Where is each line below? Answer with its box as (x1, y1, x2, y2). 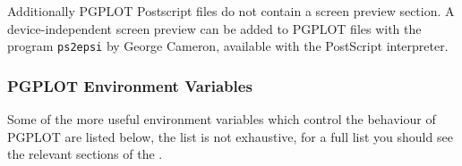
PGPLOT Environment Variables (7, 74, 252, 96)
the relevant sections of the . (7, 145, 163, 163)
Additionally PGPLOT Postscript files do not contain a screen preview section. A (7, 2, 455, 20)
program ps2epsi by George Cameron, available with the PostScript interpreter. (7, 37, 449, 55)
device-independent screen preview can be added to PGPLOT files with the (7, 19, 422, 37)
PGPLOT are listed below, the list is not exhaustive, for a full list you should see (7, 127, 453, 145)
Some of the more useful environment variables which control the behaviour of (7, 110, 436, 129)
